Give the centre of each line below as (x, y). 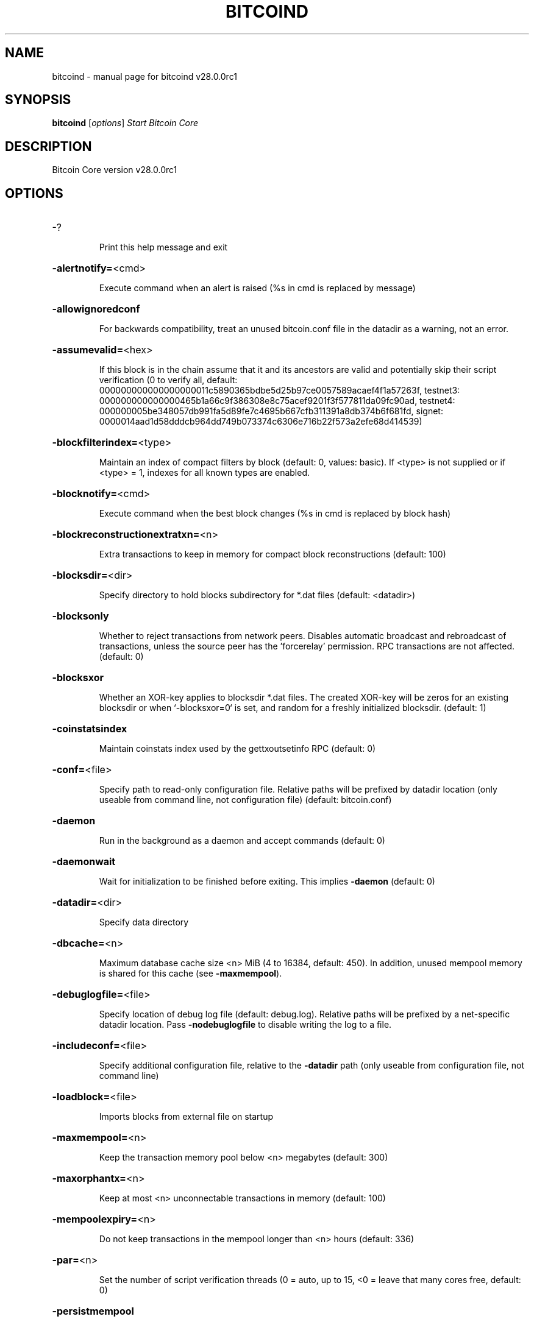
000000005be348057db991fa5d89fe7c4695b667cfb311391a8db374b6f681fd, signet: (271, 411)
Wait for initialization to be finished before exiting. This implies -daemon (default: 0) (267, 882)
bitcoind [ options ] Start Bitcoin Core (125, 123)
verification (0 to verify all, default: (168, 380)
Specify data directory (144, 922)
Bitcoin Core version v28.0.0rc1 (115, 170)
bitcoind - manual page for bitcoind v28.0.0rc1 (144, 76)
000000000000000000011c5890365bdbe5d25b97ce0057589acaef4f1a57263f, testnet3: (279, 391)
